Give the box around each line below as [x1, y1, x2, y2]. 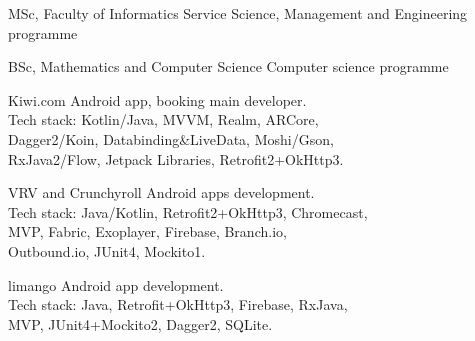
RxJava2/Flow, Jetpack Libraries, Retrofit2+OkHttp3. [8, 148, 344, 169]
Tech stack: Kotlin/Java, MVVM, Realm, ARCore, [8, 109, 319, 130]
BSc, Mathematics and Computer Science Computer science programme [8, 56, 449, 77]
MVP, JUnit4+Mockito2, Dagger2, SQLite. [8, 313, 273, 334]
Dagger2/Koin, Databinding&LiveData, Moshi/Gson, [8, 128, 334, 149]
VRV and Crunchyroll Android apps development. [8, 182, 315, 203]
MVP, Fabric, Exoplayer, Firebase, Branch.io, [8, 221, 287, 242]
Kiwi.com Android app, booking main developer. [8, 89, 307, 110]
